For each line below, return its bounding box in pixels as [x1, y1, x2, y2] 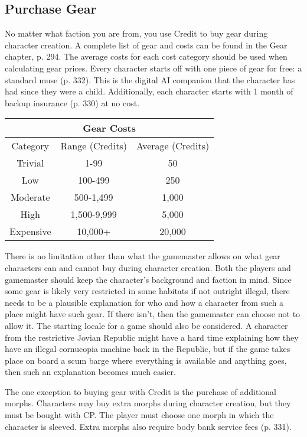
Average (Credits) [136, 139, 210, 153]
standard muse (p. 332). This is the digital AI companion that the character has [5, 73, 295, 86]
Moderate [10, 190, 50, 204]
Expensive [9, 224, 51, 239]
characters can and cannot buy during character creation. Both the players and [5, 261, 291, 273]
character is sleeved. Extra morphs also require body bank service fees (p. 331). [5, 420, 292, 432]
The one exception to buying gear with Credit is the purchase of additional [5, 385, 276, 397]
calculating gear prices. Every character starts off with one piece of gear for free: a [5, 61, 302, 74]
